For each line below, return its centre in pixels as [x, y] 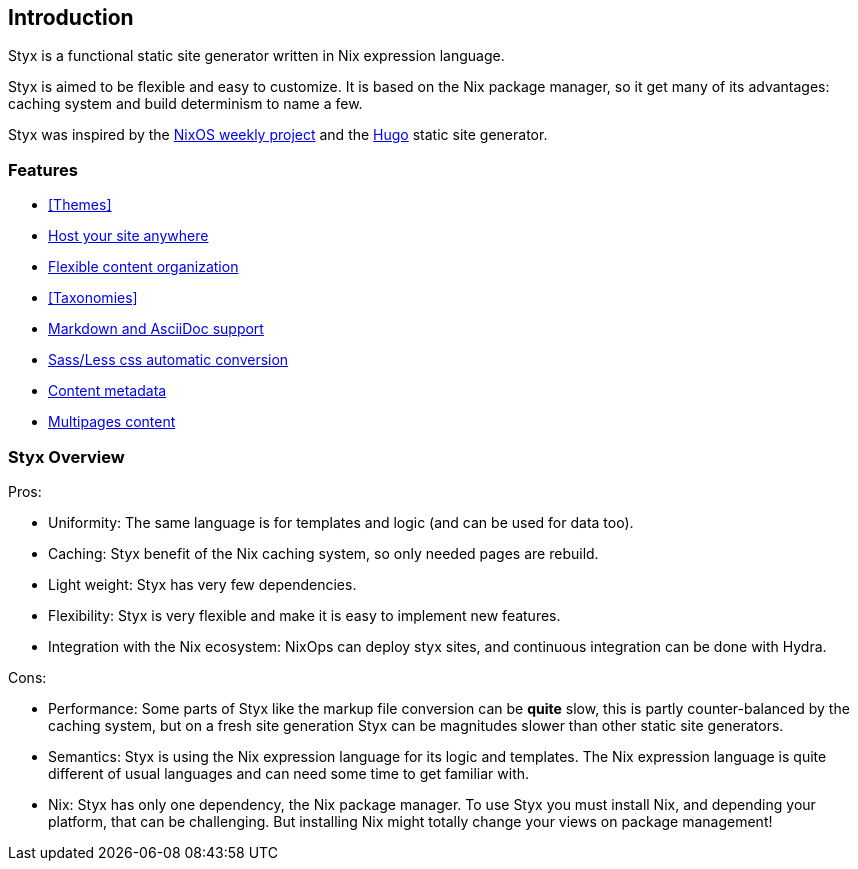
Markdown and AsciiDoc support [156, 329]
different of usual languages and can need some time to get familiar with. [289, 773]
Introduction [71, 17]
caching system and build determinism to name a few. [185, 104]
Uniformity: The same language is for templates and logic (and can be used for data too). [341, 522]
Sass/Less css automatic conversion [168, 360]
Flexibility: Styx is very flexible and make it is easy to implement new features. [304, 615]
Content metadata [107, 391]
